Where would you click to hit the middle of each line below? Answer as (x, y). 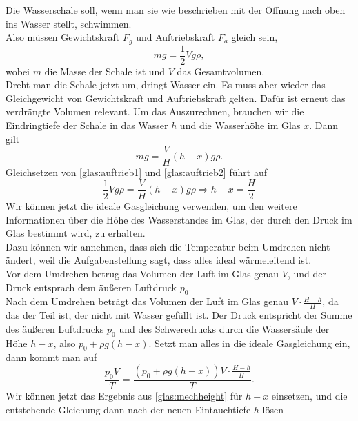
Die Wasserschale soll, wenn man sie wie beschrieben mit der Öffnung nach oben (176, 10)
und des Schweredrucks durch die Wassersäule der (224, 328)
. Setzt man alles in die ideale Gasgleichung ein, (249, 343)
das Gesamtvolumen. (221, 71)
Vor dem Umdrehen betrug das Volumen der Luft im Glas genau (142, 273)
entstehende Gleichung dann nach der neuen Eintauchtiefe (128, 409)
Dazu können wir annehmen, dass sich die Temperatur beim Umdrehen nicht (168, 246)
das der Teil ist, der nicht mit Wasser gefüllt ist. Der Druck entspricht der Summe (179, 315)
